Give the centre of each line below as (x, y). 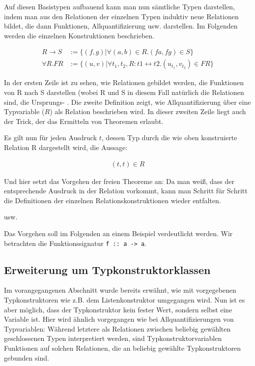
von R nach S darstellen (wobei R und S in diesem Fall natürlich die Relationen (124, 92)
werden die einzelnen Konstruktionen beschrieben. (79, 35)
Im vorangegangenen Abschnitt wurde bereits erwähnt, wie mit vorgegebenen (120, 290)
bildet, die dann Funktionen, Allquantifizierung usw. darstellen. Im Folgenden (121, 26)
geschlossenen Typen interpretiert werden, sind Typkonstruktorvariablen (113, 338)
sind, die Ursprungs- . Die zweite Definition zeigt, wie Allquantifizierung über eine (127, 102)
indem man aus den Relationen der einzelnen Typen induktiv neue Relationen (121, 16)
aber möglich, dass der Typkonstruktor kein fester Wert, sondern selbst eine (118, 309)
